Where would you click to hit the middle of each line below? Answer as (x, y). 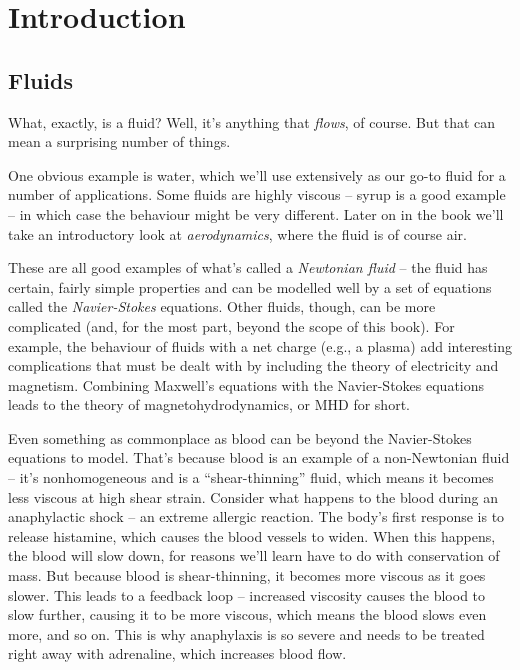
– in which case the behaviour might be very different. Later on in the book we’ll (256, 213)
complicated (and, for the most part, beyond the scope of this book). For (231, 325)
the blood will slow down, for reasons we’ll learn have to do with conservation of (254, 555)
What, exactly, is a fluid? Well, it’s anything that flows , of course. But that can (252, 121)
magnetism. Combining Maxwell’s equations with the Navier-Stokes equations (246, 384)
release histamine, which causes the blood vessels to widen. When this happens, (252, 535)
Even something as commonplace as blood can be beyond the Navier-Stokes (240, 437)
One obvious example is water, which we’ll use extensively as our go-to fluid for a (257, 174)
